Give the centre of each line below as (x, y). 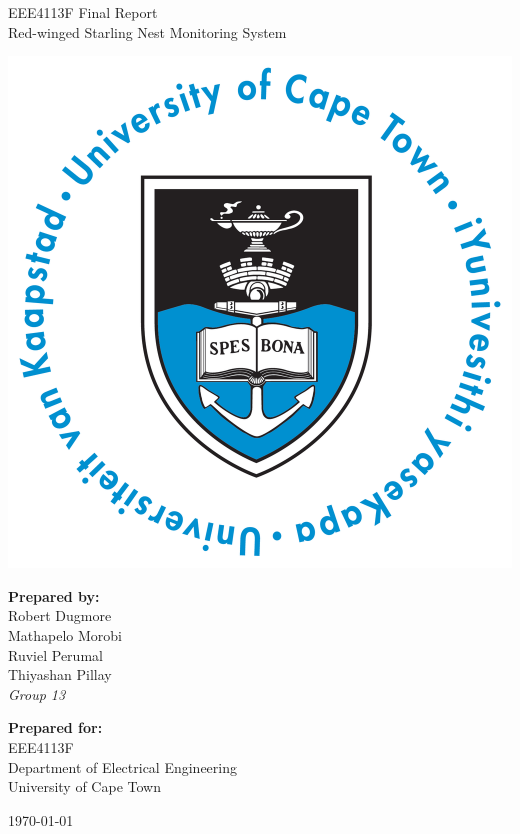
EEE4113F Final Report (83, 12)
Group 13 (37, 693)
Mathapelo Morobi (65, 634)
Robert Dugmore (60, 615)
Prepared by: (54, 595)
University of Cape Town (84, 786)
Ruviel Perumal (55, 654)
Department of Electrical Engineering (122, 766)
